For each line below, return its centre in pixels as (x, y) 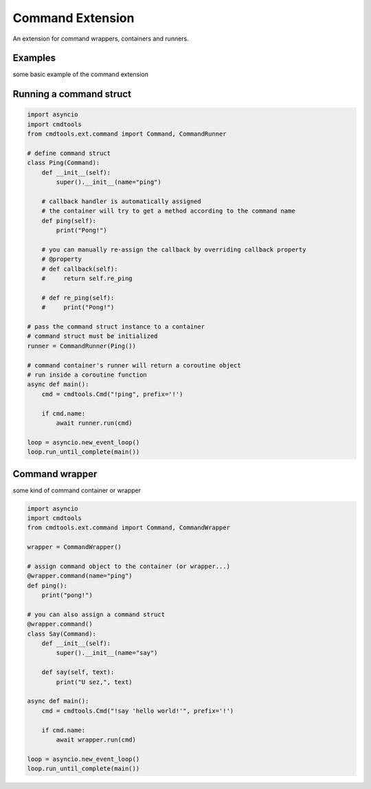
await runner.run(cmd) (94, 423)
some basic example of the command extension (81, 74)
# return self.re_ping (87, 278)
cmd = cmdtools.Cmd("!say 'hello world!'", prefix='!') (138, 711)
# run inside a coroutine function (87, 375)
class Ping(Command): (64, 163)
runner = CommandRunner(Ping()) (82, 346)
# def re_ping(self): (78, 297)
